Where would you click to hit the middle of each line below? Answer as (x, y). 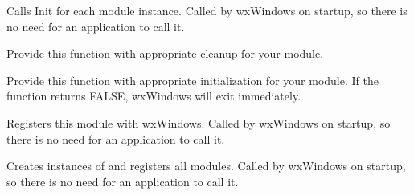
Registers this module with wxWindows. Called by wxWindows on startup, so (199, 122)
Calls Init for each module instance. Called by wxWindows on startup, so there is (207, 10)
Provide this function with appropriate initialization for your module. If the (193, 80)
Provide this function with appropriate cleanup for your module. (165, 53)
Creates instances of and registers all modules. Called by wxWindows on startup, (206, 166)
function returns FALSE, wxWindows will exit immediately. (154, 96)
